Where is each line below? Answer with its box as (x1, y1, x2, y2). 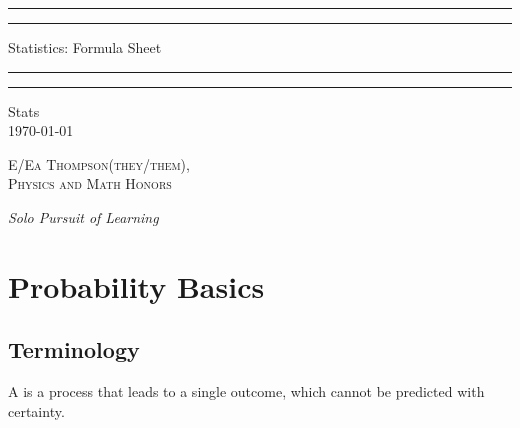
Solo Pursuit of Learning (8, 206, 159, 227)
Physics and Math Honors (8, 173, 172, 194)
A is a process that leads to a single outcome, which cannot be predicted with (8, 381, 485, 402)
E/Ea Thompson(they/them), (8, 153, 190, 174)
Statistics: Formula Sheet (8, 37, 162, 57)
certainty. (8, 400, 65, 421)
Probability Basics (8, 265, 265, 306)
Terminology (8, 334, 140, 365)
